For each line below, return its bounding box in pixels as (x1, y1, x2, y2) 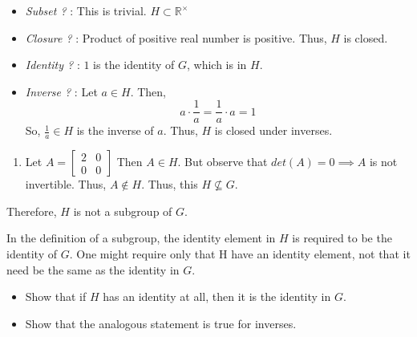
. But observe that (177, 153, 268, 170)
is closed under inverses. (214, 122, 333, 139)
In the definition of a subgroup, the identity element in (6, 229, 276, 246)
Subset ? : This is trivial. (25, 2, 147, 18)
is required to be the (292, 229, 392, 246)
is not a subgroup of (73, 202, 172, 219)
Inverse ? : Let (25, 83, 98, 99)
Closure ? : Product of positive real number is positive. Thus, (25, 29, 327, 46)
